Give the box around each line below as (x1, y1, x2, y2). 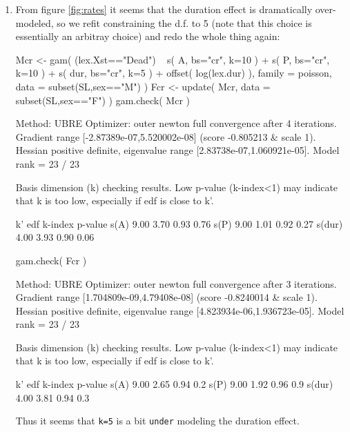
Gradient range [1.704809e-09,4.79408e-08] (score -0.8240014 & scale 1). (15, 290, 318, 304)
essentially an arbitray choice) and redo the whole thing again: (15, 29, 280, 43)
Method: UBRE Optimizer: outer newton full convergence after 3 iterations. (15, 276, 337, 291)
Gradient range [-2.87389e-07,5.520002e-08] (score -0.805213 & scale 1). (15, 129, 316, 144)
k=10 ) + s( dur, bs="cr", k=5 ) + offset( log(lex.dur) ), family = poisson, (15, 66, 332, 80)
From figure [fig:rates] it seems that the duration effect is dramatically (15, 2, 313, 16)
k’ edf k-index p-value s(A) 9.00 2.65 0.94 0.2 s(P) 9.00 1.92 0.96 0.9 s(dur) (15, 377, 333, 391)
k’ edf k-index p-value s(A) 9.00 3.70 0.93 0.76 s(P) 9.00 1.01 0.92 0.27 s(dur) (15, 216, 343, 230)
